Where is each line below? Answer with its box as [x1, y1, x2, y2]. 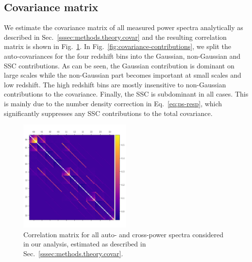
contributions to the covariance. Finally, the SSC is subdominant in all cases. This [4, 89, 249, 99]
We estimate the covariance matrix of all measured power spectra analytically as [4, 22, 243, 33]
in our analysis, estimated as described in [23, 239, 146, 249]
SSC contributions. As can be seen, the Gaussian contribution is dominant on [4, 60, 235, 70]
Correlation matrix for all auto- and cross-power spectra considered [23, 229, 224, 239]
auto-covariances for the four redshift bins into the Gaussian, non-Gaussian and [4, 50, 241, 61]
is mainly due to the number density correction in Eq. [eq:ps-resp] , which [4, 98, 222, 108]
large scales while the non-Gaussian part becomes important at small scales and [4, 70, 241, 80]
